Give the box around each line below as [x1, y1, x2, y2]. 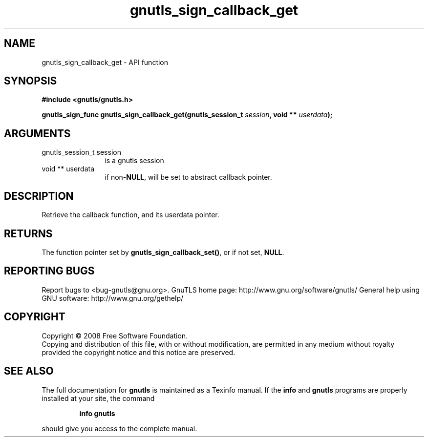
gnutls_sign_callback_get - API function [42, 58, 169, 66]
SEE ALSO [4, 365, 54, 378]
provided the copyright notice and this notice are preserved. [42, 348, 235, 357]
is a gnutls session [105, 156, 164, 165]
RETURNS [4, 227, 53, 240]
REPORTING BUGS [4, 265, 95, 277]
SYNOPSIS [4, 75, 57, 87]
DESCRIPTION [4, 189, 74, 202]
